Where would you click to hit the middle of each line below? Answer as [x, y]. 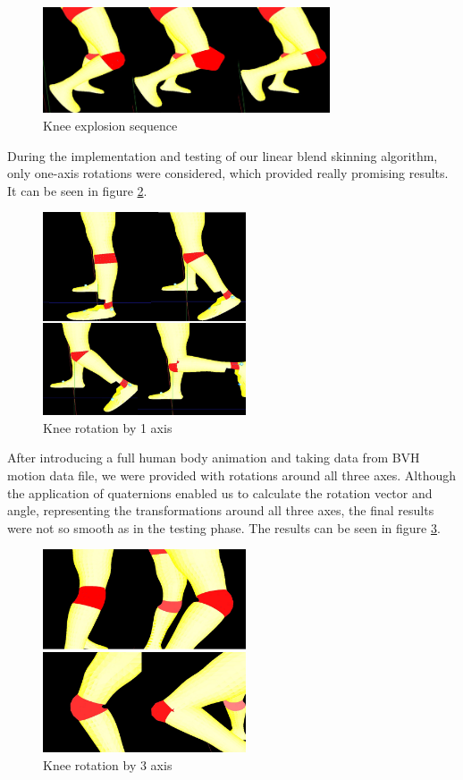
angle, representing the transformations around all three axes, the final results [221, 510]
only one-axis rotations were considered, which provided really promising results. [228, 173]
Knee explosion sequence [110, 125]
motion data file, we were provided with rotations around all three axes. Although [232, 475]
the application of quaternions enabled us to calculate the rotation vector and [220, 492]
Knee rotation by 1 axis [108, 427]
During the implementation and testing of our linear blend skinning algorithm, [223, 155]
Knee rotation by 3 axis [108, 764]
